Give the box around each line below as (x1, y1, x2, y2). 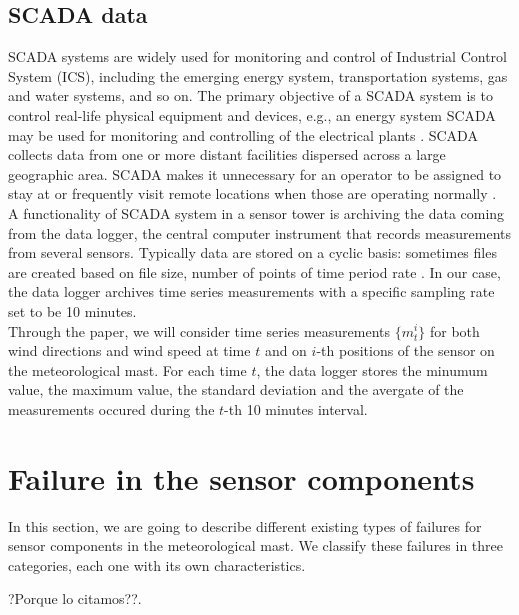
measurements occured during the (8, 398, 215, 419)
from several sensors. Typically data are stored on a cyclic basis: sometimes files (8, 242, 497, 263)
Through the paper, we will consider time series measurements (8, 320, 391, 341)
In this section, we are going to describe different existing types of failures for (8, 515, 482, 536)
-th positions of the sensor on (316, 340, 495, 361)
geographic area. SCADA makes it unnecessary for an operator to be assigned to (8, 163, 502, 184)
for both (429, 320, 480, 341)
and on (264, 340, 307, 361)
